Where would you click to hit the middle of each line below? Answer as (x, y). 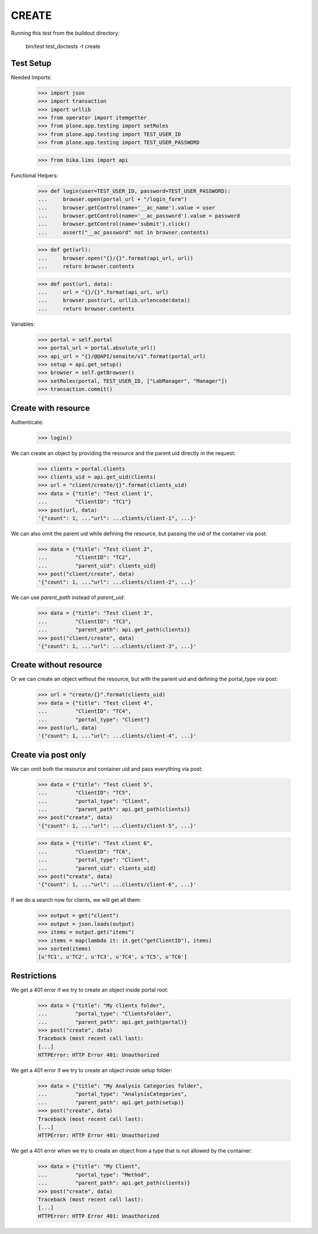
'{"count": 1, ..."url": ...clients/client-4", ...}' (117, 736)
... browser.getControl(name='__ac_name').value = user (127, 207)
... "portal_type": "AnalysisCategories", (113, 1094)
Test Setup (31, 63)
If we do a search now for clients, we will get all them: (76, 900)
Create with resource (50, 408)
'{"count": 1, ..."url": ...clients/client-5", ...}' (117, 826)
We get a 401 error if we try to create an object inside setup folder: (92, 1071)
